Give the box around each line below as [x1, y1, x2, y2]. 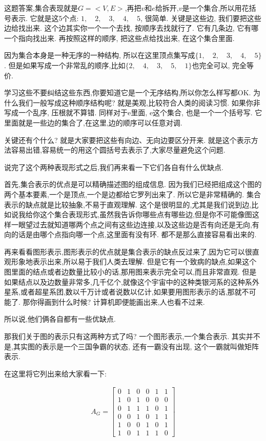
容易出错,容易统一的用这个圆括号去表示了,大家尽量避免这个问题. [11, 144, 226, 155]
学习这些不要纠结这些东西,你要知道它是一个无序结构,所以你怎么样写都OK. [4, 87, 251, 98]
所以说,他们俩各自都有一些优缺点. [4, 313, 116, 324]
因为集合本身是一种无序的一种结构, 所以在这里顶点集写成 [4, 50, 195, 60]
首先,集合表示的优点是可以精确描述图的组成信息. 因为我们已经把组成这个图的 [4, 179, 262, 190]
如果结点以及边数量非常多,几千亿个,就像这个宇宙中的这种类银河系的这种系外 [4, 276, 259, 287]
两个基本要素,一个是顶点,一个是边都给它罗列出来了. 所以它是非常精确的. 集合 [4, 188, 261, 199]
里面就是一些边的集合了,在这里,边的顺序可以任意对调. [4, 117, 182, 128]
